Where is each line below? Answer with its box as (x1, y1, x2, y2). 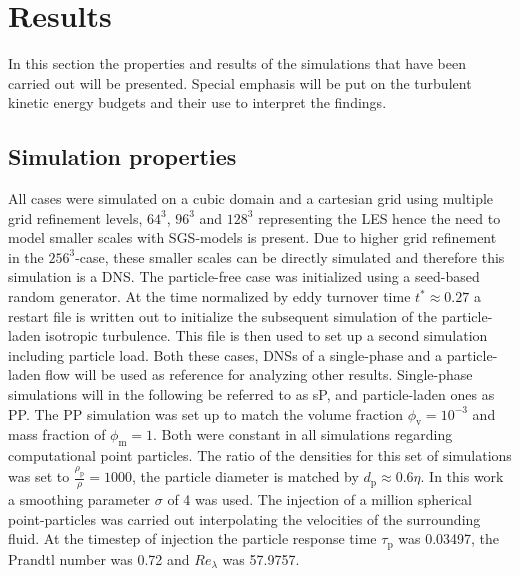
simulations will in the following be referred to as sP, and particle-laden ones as (8, 384, 495, 405)
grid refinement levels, (8, 207, 143, 228)
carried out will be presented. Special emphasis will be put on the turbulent (8, 72, 472, 93)
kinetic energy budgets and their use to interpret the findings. (8, 92, 387, 113)
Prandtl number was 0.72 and (8, 548, 190, 569)
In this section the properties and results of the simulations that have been (8, 53, 466, 74)
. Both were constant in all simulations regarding (153, 424, 453, 445)
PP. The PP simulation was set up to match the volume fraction (8, 403, 403, 424)
